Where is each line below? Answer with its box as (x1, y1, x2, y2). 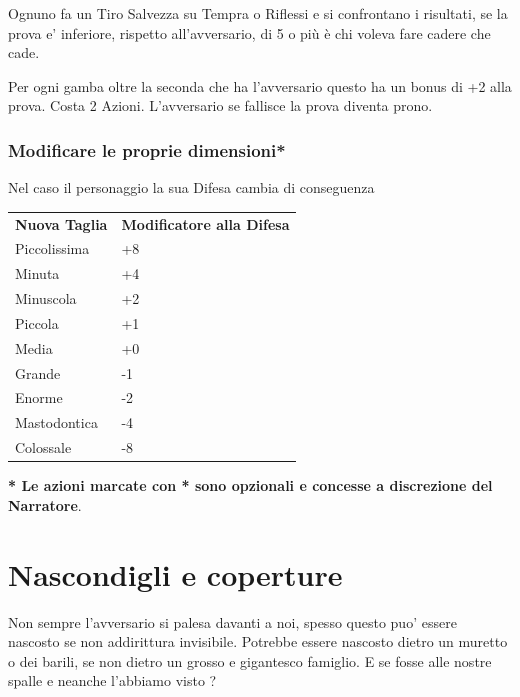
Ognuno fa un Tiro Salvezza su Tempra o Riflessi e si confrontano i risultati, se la (8, 3, 508, 23)
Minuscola (15, 288, 77, 309)
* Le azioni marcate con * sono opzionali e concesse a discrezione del (8, 475, 493, 496)
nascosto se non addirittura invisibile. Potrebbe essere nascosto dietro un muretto (8, 631, 508, 652)
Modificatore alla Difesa (121, 213, 290, 234)
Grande (15, 362, 61, 383)
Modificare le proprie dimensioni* (8, 137, 286, 162)
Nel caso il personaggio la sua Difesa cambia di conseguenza (8, 177, 375, 198)
